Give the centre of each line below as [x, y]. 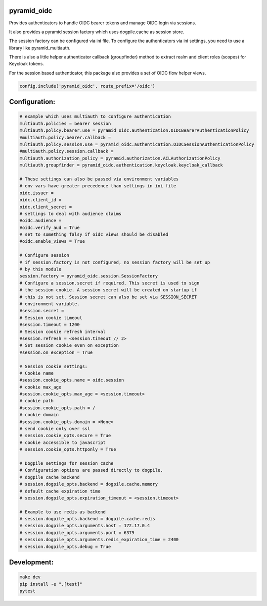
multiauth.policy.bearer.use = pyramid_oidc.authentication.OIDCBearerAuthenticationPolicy [134, 131]
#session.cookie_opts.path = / [58, 408]
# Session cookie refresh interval [63, 331]
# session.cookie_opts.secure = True [65, 436]
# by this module [41, 269]
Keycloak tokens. [26, 64]
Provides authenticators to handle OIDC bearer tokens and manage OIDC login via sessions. [103, 23]
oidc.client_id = [41, 200]
